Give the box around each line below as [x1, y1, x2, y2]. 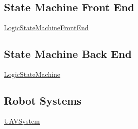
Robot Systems [4, 92, 82, 108]
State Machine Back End [4, 46, 132, 61]
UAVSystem [4, 115, 40, 126]
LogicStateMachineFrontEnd [4, 22, 89, 33]
